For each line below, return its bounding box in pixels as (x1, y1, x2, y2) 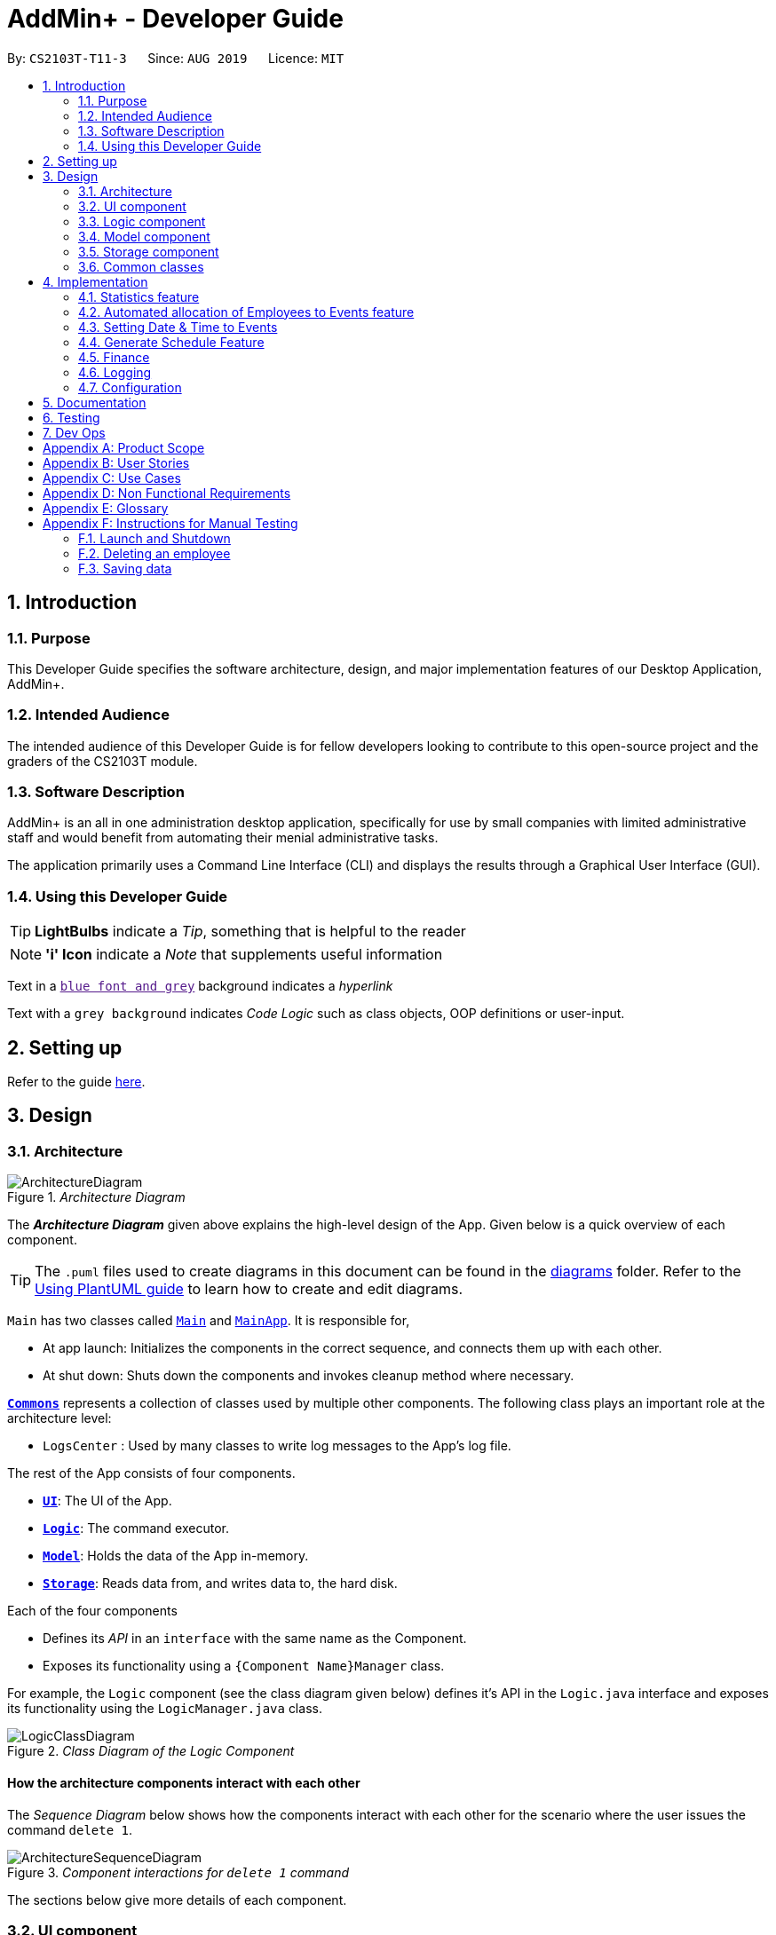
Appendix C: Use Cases (43, 470, 181, 486)
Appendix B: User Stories (43, 454, 190, 470)
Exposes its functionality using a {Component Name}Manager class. (43, 1658, 445, 1674)
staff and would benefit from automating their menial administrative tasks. (7, 830, 439, 846)
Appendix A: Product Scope (43, 439, 205, 455)
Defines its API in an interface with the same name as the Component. (43, 1631, 467, 1647)
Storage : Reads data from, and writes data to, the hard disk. (43, 1576, 398, 1591)
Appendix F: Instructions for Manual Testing (43, 515, 298, 531)
